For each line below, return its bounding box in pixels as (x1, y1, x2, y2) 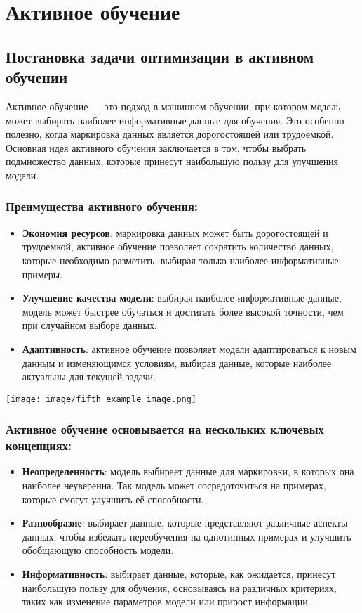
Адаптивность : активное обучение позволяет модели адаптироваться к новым (22, 341, 356, 356)
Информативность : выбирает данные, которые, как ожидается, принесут (22, 567, 336, 581)
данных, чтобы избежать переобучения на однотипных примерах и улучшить (22, 529, 351, 543)
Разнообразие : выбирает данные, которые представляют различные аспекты (22, 515, 348, 530)
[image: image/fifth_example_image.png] (6, 394, 197, 404)
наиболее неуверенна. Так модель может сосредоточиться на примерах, (22, 478, 326, 493)
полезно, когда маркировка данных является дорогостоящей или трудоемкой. (6, 127, 334, 141)
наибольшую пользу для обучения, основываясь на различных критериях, (22, 580, 337, 595)
